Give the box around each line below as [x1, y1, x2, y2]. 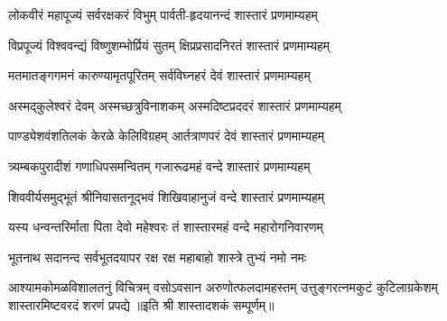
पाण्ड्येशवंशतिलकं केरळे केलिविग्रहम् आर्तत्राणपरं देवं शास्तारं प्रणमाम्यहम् [8, 126, 325, 145]
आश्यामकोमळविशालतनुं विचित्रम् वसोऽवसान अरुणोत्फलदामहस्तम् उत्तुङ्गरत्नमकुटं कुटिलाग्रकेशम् [8, 278, 438, 297]
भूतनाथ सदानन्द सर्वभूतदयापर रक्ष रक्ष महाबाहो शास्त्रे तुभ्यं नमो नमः [8, 247, 307, 266]
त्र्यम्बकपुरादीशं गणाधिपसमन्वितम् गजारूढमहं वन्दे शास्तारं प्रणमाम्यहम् [8, 156, 311, 175]
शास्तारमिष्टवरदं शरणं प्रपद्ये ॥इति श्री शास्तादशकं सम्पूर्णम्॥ [8, 295, 275, 314]
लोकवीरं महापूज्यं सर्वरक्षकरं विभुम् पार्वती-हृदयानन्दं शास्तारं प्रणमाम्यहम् [8, 5, 318, 23]
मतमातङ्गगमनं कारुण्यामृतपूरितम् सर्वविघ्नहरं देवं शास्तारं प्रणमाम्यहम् [8, 66, 311, 85]
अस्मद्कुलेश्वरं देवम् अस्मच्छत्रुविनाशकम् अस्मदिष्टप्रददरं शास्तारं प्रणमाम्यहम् [8, 96, 341, 115]
